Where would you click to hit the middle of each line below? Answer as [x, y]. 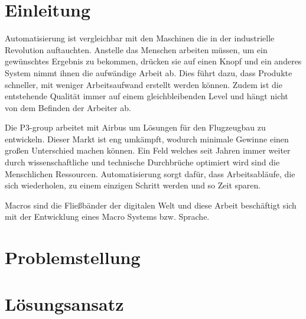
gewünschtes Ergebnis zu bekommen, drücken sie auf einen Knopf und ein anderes [153, 61]
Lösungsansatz [64, 303]
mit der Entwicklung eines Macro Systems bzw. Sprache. [107, 217]
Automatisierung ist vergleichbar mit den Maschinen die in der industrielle [140, 38]
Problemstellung [73, 257]
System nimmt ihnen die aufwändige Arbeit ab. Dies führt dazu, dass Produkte [149, 72]
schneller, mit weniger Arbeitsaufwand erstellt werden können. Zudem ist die [144, 84]
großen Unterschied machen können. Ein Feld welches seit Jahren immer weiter [148, 150]
